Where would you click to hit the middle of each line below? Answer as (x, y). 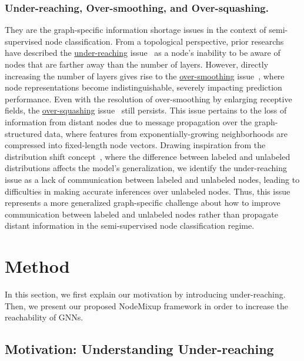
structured (24, 133)
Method (37, 266)
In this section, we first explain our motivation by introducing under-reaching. (145, 294)
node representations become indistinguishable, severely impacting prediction (143, 87)
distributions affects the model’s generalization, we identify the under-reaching (146, 168)
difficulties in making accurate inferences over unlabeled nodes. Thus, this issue (148, 191)
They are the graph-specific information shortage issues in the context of (136, 30)
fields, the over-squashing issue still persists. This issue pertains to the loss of (146, 110)
